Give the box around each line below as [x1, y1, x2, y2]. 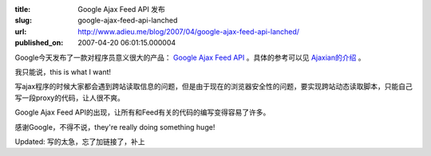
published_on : [14, 38, 64, 48]
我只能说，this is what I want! [14, 67, 112, 76]
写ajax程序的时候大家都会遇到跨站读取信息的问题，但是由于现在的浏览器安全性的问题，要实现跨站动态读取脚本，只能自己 [14, 82, 413, 92]
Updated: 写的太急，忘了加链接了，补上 [14, 136, 145, 146]
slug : [14, 16, 32, 25]
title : [14, 5, 31, 14]
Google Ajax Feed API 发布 [77, 5, 165, 14]
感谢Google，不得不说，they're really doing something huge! [14, 122, 215, 131]
